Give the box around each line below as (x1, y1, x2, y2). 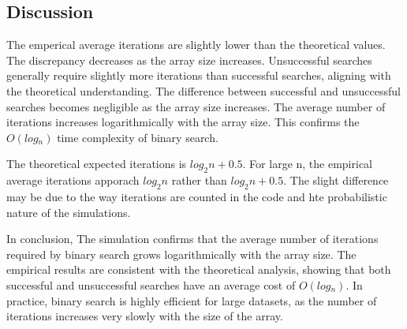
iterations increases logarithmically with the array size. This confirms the (6, 114, 360, 130)
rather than (171, 172, 227, 189)
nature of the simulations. (6, 204, 131, 220)
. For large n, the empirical (242, 155, 372, 172)
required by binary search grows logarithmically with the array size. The (6, 245, 357, 262)
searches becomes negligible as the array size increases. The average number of (6, 98, 386, 114)
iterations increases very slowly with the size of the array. (6, 308, 283, 324)
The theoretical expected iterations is (6, 155, 187, 172)
